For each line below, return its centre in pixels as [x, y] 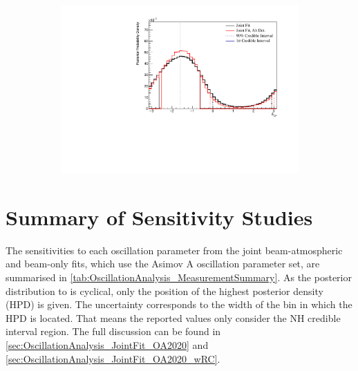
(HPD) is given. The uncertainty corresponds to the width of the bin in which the [179, 304]
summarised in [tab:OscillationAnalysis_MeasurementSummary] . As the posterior [179, 277]
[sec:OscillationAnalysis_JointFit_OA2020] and [107, 344]
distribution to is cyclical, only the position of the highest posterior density [164, 291]
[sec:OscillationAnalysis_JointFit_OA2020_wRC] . [113, 358]
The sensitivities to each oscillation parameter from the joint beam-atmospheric [174, 250]
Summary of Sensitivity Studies [159, 217]
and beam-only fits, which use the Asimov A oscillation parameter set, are [163, 264]
